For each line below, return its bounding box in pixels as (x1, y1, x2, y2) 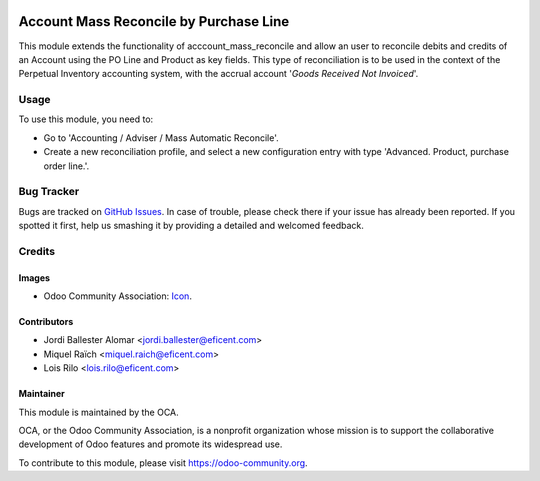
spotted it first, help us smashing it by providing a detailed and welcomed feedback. (18, 220, 364, 232)
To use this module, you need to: (18, 113, 154, 125)
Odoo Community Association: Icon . (43, 290, 192, 302)
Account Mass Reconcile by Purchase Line (18, 13, 290, 30)
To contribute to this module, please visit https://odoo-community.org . (18, 456, 309, 469)
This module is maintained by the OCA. (18, 406, 179, 418)
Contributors (18, 316, 74, 328)
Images (18, 271, 50, 284)
